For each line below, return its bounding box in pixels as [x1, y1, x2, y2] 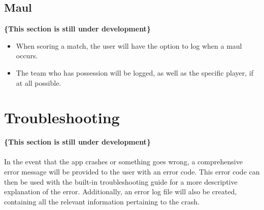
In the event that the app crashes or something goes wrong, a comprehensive [4, 156, 243, 167]
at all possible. [16, 77, 61, 88]
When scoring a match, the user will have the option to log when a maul [16, 40, 242, 51]
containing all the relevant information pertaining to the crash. [4, 196, 200, 206]
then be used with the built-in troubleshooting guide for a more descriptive [4, 176, 238, 187]
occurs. [16, 50, 38, 61]
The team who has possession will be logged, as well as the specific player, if [16, 67, 254, 78]
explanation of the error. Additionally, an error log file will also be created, [4, 186, 237, 197]
